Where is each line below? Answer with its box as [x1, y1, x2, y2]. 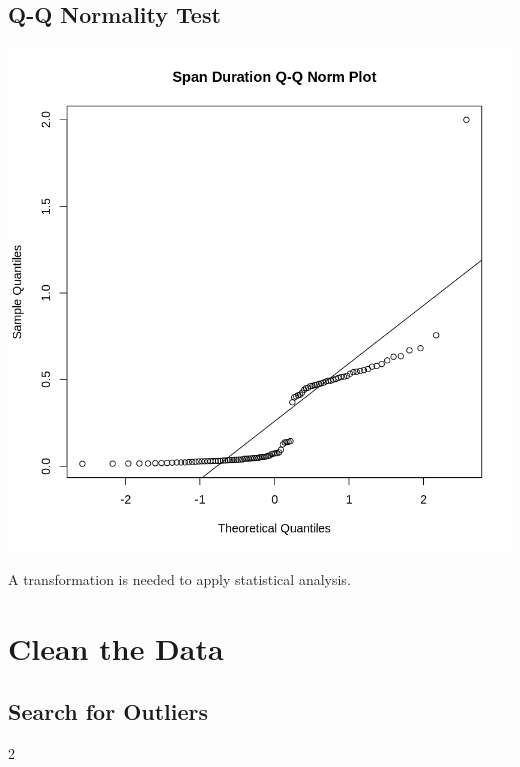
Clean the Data [8, 627, 224, 668]
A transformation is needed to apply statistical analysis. [8, 568, 351, 589]
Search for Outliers [8, 696, 209, 727]
